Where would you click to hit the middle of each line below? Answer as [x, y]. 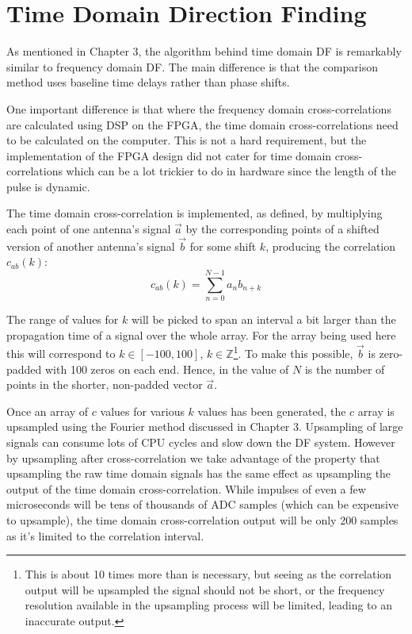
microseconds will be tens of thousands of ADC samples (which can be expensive [203, 504]
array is [376, 411]
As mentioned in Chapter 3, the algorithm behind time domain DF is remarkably [204, 51]
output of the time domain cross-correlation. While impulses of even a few [186, 488]
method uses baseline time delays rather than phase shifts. [148, 82]
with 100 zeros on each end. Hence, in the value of [167, 369]
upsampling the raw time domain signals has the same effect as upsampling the [199, 473]
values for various [142, 411]
